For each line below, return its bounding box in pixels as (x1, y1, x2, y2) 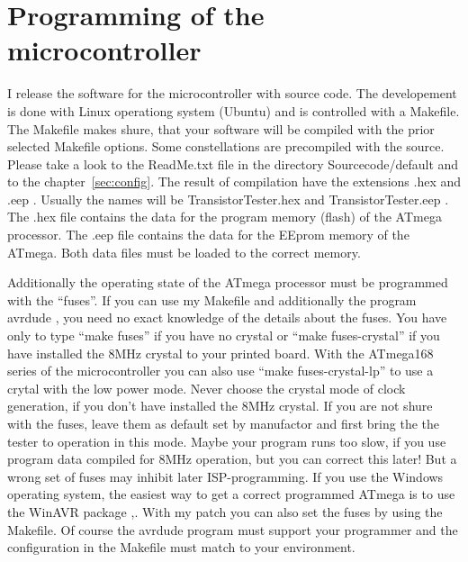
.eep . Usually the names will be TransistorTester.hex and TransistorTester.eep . (7, 189, 449, 208)
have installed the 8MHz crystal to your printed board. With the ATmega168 (7, 343, 434, 362)
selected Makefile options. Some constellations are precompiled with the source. (7, 137, 445, 156)
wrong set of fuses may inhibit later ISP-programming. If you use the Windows (7, 467, 444, 485)
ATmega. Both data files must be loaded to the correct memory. (7, 242, 361, 261)
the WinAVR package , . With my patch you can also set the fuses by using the (7, 502, 443, 521)
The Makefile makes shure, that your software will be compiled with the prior (7, 119, 435, 138)
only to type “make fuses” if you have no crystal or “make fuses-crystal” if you (7, 326, 440, 345)
